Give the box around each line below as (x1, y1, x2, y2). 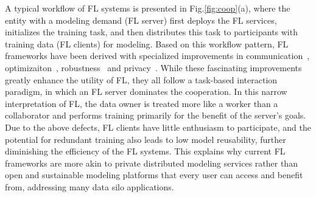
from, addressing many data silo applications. (5, 180, 174, 193)
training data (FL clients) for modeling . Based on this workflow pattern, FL (5, 37, 289, 50)
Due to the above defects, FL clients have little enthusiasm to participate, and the (5, 120, 311, 133)
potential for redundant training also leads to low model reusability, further (5, 133, 286, 145)
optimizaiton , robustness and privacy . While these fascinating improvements (5, 61, 302, 74)
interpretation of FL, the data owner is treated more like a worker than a (5, 97, 278, 109)
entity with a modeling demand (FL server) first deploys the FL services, (5, 13, 277, 26)
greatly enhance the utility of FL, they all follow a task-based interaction (5, 73, 278, 86)
